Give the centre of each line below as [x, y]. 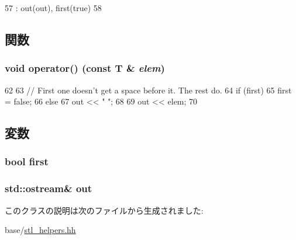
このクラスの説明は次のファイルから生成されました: [104, 210]
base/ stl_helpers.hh [40, 230]
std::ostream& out [49, 188]
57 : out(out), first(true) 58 [53, 8]
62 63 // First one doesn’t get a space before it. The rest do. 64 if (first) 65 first [148, 90]
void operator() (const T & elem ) [85, 68]
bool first [27, 161]
